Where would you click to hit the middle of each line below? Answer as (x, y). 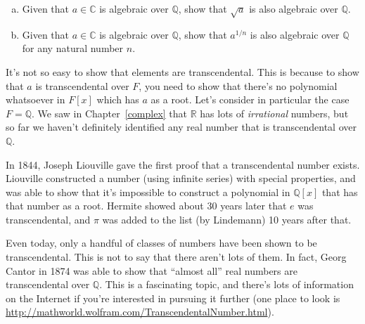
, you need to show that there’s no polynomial (238, 85)
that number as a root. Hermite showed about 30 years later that (146, 206)
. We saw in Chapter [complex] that (110, 113)
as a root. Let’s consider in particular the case (250, 99)
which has (118, 99)
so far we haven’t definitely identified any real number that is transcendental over (181, 127)
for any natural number (73, 48)
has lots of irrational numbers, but (274, 113)
